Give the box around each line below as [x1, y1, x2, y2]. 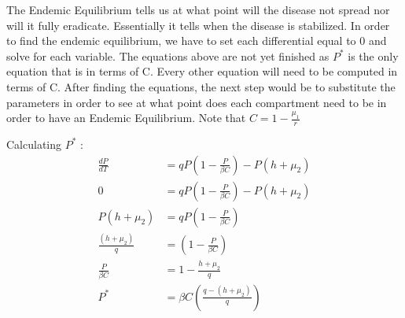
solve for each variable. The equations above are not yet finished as [6, 47, 330, 64]
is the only [348, 47, 399, 64]
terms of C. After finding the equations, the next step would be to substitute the [6, 78, 396, 94]
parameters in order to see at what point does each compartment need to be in [6, 94, 387, 110]
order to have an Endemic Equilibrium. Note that [6, 109, 246, 126]
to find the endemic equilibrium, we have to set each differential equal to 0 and [6, 32, 387, 49]
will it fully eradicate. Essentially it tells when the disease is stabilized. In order [6, 17, 390, 33]
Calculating [6, 135, 62, 152]
